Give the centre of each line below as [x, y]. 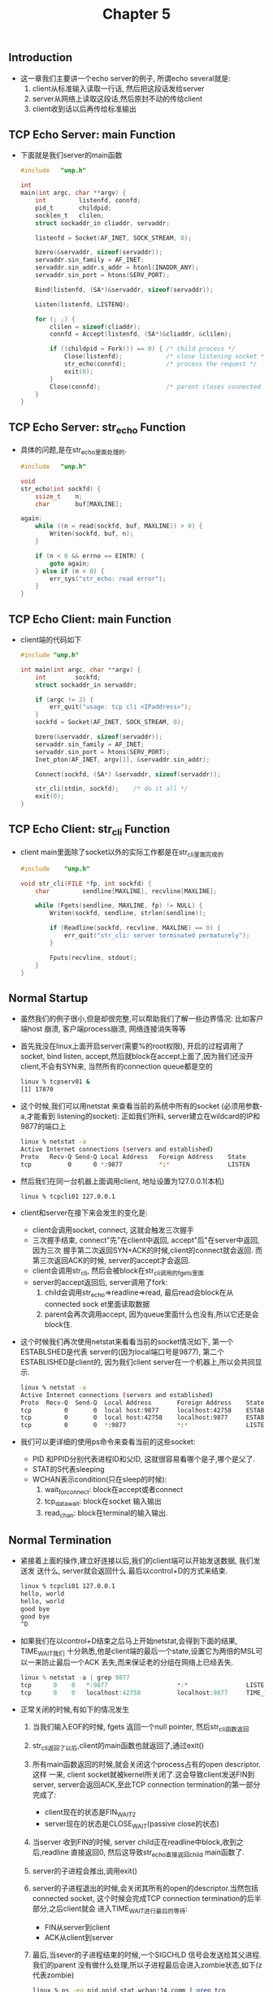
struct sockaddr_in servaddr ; [86, 685]
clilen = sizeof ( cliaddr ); [95, 327]
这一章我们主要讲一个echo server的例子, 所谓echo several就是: [125, 78]
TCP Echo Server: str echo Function [97, 428]
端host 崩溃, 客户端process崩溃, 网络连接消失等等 [103, 1029]
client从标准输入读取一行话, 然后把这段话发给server [118, 88]
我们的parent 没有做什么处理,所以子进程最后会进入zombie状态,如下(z [147, 1964]
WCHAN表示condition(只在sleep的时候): [100, 1479]
